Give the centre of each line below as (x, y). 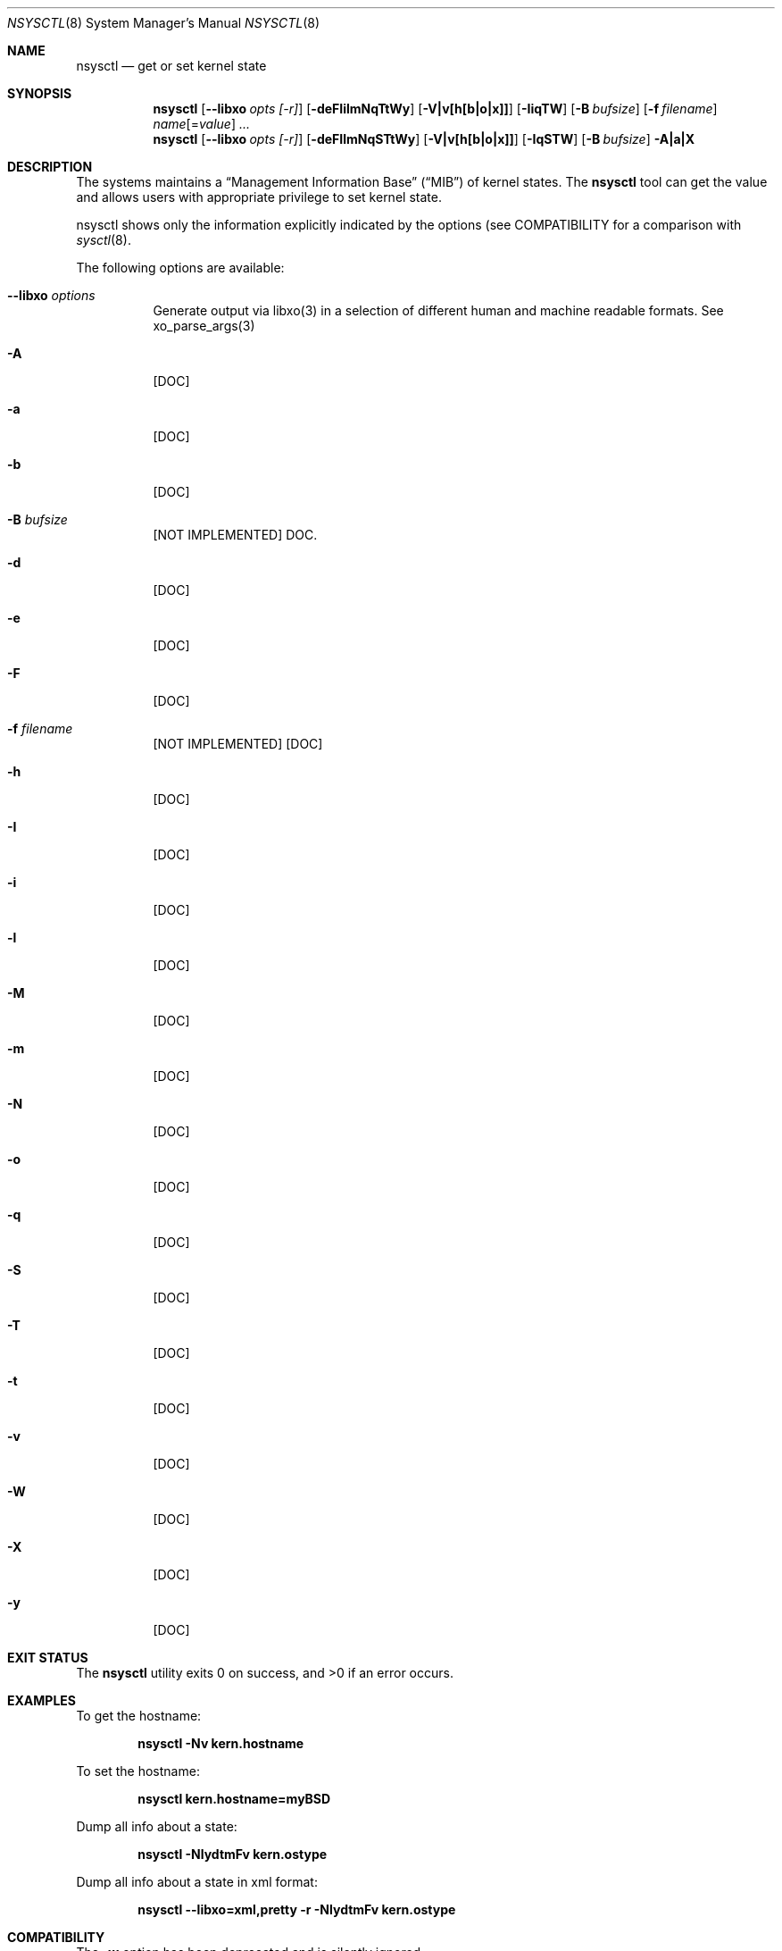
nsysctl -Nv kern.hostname (221, 1743)
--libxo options (51, 295)
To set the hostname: (138, 1771)
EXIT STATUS (48, 1658)
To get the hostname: (139, 1716)
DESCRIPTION (50, 167)
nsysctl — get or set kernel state (171, 66)
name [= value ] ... (202, 124)
